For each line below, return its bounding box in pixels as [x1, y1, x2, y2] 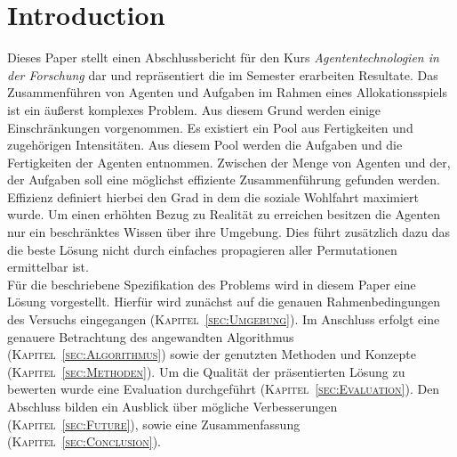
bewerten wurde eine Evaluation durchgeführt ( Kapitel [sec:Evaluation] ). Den [7, 379, 440, 398]
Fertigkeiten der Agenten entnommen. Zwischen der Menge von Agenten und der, [7, 152, 451, 171]
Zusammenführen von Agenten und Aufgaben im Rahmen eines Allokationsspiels [7, 83, 447, 102]
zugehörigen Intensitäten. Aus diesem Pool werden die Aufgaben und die [7, 135, 403, 154]
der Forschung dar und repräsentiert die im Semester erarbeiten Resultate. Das [7, 65, 438, 84]
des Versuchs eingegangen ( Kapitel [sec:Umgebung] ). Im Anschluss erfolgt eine [7, 310, 440, 329]
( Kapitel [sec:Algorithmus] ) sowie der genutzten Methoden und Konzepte [7, 345, 416, 363]
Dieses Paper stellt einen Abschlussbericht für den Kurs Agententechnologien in [7, 48, 439, 67]
